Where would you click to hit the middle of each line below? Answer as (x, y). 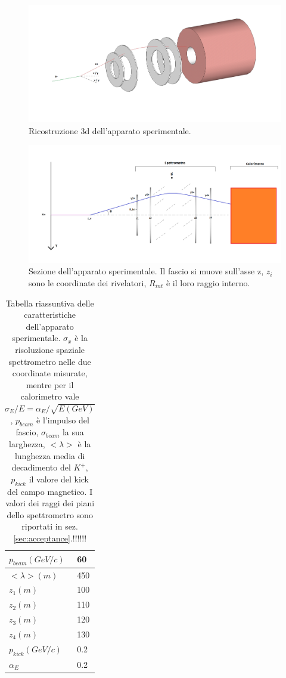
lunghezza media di (50, 455)
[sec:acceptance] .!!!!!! (50, 538)
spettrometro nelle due (50, 361)
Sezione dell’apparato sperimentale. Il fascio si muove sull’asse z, (146, 271)
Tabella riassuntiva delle (50, 303)
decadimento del (41, 467)
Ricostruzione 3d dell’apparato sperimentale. (110, 130)
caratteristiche (50, 315)
